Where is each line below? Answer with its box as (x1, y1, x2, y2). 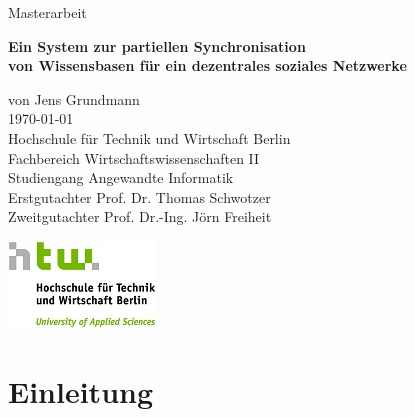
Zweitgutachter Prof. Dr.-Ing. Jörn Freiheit (8, 206, 272, 227)
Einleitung (8, 370, 154, 411)
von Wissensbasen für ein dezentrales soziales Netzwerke (8, 55, 407, 76)
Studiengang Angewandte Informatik (8, 167, 234, 188)
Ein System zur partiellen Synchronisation (8, 35, 306, 56)
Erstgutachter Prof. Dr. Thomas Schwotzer (8, 186, 271, 207)
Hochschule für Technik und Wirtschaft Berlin (8, 127, 291, 148)
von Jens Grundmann (8, 88, 140, 109)
